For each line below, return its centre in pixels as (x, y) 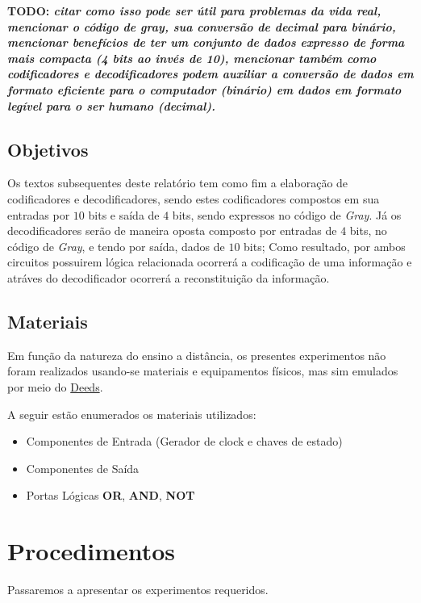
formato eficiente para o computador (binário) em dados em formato (204, 89)
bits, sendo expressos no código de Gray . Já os (287, 214)
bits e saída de (124, 214)
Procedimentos (92, 551)
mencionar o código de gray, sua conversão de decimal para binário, (202, 26)
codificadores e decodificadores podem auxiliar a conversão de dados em (210, 74)
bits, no (368, 230)
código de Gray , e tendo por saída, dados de (116, 246)
